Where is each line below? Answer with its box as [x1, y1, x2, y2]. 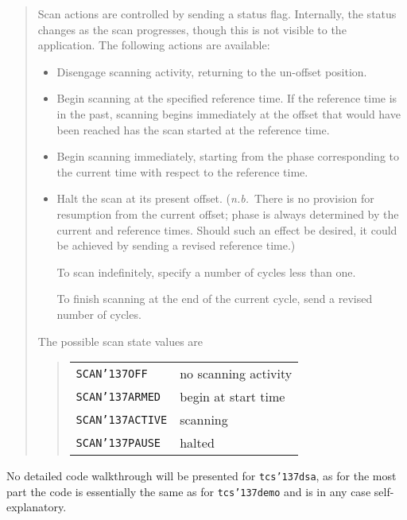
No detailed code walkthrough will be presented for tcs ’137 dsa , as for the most [6, 468, 397, 484]
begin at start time [180, 387, 285, 406]
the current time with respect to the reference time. [56, 163, 308, 180]
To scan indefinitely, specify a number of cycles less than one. [56, 263, 356, 280]
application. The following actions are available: [37, 37, 270, 53]
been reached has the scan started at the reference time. [56, 121, 330, 138]
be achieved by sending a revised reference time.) [56, 237, 296, 254]
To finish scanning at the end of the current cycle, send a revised [56, 290, 373, 307]
